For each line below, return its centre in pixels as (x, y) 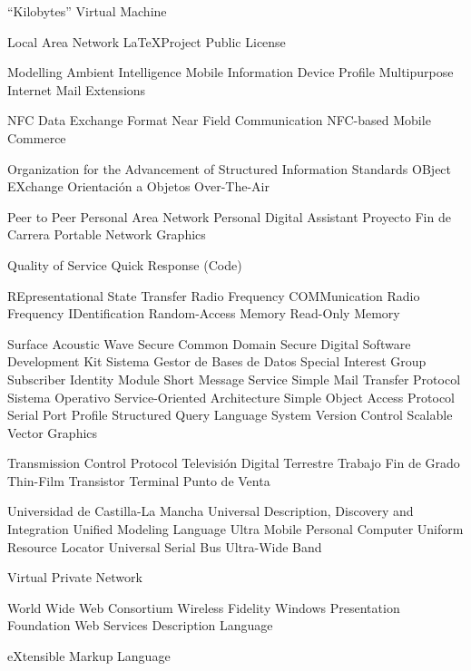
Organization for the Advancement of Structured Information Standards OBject (230, 168)
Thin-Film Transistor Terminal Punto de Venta (139, 480)
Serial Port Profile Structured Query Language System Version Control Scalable (230, 415)
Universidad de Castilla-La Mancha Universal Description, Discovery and (211, 511)
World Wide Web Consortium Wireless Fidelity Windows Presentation (204, 607)
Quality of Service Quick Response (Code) (125, 264)
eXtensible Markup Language (89, 656)
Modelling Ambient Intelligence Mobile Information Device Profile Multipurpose (231, 72)
